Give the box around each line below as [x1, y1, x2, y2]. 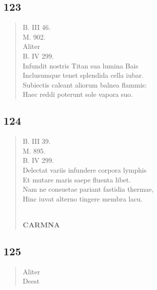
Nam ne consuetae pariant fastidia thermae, [22, 184, 154, 194]
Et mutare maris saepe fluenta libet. [22, 174, 131, 184]
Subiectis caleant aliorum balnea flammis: [22, 79, 147, 89]
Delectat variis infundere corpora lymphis [22, 164, 147, 175]
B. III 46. [22, 22, 51, 32]
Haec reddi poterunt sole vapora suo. [22, 89, 133, 99]
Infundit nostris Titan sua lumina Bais [22, 60, 138, 70]
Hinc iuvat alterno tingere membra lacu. [22, 193, 143, 203]
